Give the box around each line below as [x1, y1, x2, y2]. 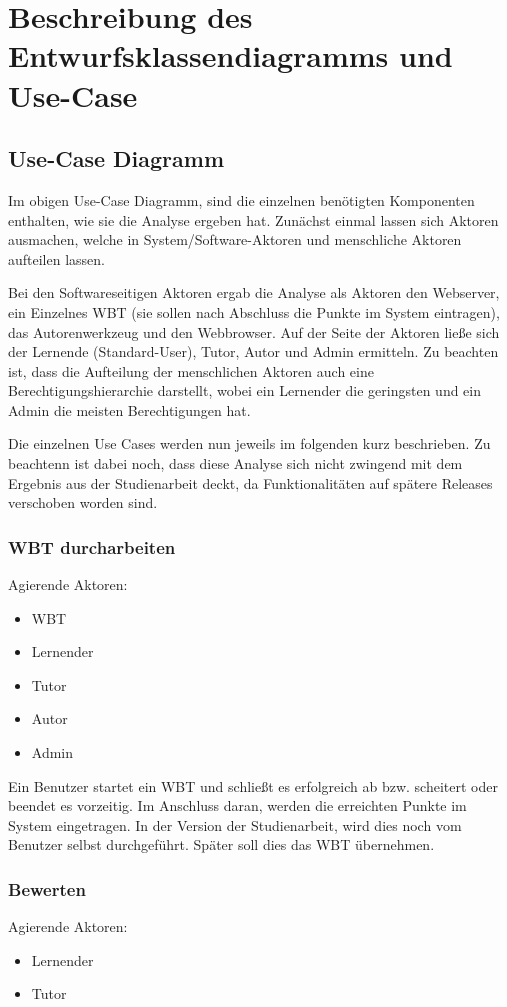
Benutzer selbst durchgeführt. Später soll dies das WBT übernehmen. [8, 834, 435, 855]
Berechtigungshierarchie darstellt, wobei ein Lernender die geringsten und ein [8, 380, 482, 401]
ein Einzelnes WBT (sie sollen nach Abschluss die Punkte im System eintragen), [8, 301, 500, 322]
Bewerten [8, 876, 86, 901]
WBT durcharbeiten [8, 534, 176, 559]
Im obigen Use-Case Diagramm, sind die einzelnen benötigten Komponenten [8, 189, 475, 210]
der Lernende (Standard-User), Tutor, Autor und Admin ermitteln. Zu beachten [8, 341, 499, 362]
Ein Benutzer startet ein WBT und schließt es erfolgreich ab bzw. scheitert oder [8, 775, 498, 796]
